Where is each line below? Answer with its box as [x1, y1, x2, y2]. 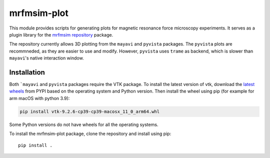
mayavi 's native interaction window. [9, 55, 84, 61]
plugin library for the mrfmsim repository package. [9, 31, 113, 37]
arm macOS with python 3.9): [9, 95, 70, 101]
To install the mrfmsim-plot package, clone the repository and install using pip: [9, 130, 171, 137]
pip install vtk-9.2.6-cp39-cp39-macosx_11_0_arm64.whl [19, 108, 160, 114]
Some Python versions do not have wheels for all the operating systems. [9, 121, 158, 127]
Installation [9, 68, 45, 76]
